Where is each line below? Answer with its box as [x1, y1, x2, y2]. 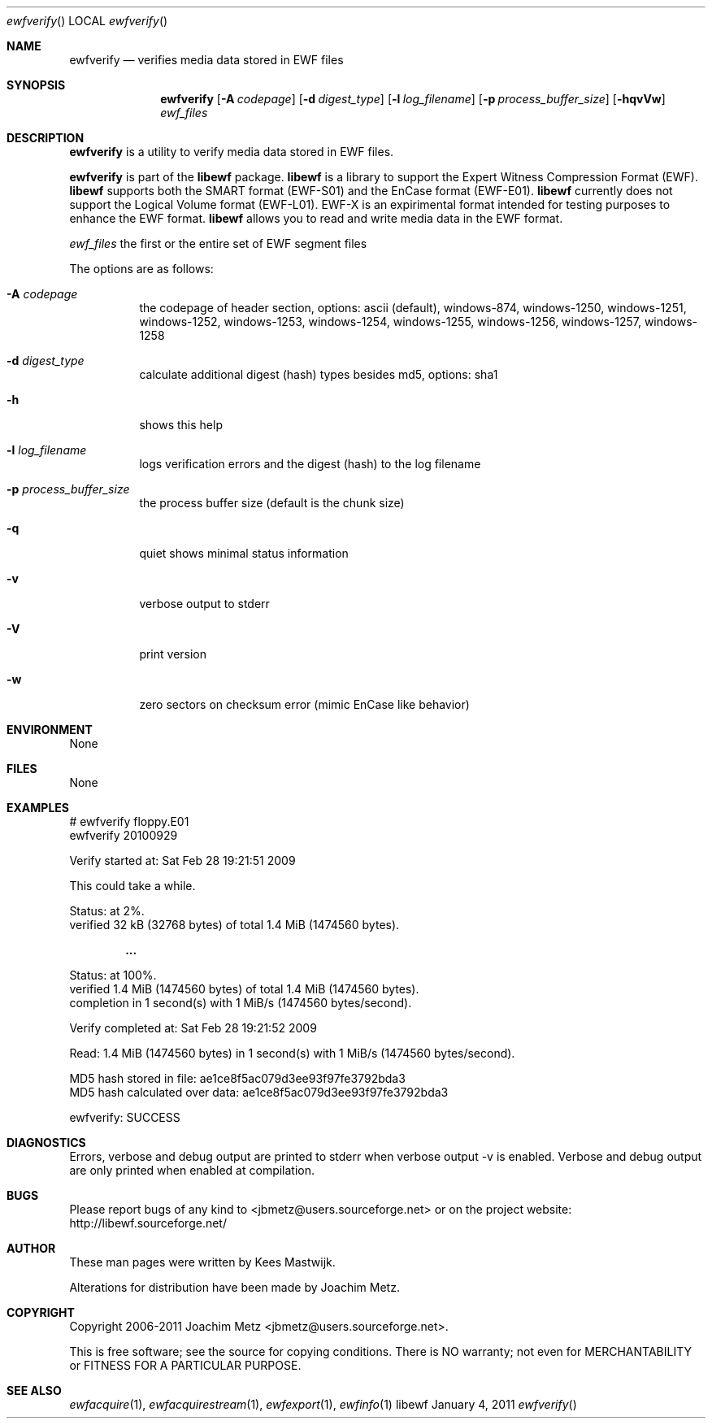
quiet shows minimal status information [139, 546, 349, 560]
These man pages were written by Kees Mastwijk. [69, 1255, 336, 1269]
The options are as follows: [69, 262, 214, 276]
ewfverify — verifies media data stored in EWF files [69, 53, 344, 67]
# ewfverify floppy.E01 [69, 815, 189, 828]
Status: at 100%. [69, 968, 157, 982]
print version [139, 647, 207, 661]
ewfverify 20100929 [69, 828, 178, 842]
